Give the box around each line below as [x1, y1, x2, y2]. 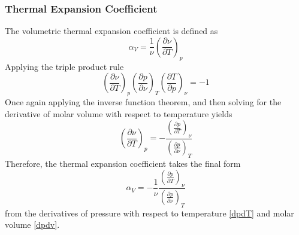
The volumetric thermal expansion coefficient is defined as [5, 25, 218, 37]
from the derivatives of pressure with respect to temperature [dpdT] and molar [5, 206, 294, 219]
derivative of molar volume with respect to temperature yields [5, 107, 232, 120]
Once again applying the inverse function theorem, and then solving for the [5, 96, 282, 108]
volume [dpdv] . [5, 218, 60, 231]
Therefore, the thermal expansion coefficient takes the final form [5, 157, 241, 169]
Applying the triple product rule [5, 60, 124, 72]
